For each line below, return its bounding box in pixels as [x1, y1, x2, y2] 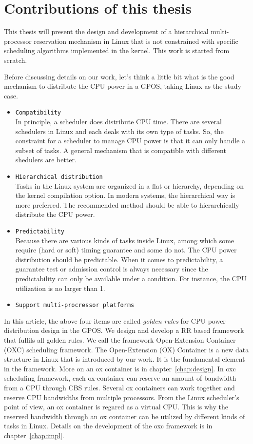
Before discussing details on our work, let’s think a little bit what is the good [4, 71, 234, 81]
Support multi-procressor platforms [15, 302, 135, 309]
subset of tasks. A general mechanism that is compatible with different [15, 145, 226, 155]
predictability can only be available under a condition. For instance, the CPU [15, 273, 247, 283]
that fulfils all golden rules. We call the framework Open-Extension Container [4, 335, 236, 345]
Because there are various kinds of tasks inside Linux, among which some [15, 235, 234, 245]
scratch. [4, 55, 27, 65]
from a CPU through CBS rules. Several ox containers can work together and [4, 382, 235, 392]
